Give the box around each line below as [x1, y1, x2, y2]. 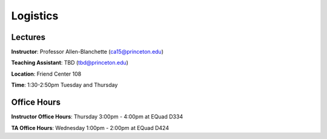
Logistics [11, 9, 59, 22]
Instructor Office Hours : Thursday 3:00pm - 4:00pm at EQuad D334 [11, 113, 183, 120]
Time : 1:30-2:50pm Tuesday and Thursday [11, 82, 118, 89]
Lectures [11, 32, 45, 42]
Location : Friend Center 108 [11, 70, 82, 77]
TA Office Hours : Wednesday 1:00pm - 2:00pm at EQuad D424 [11, 124, 170, 131]
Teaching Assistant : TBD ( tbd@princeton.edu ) [11, 59, 128, 66]
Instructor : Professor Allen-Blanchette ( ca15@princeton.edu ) [11, 48, 163, 56]
